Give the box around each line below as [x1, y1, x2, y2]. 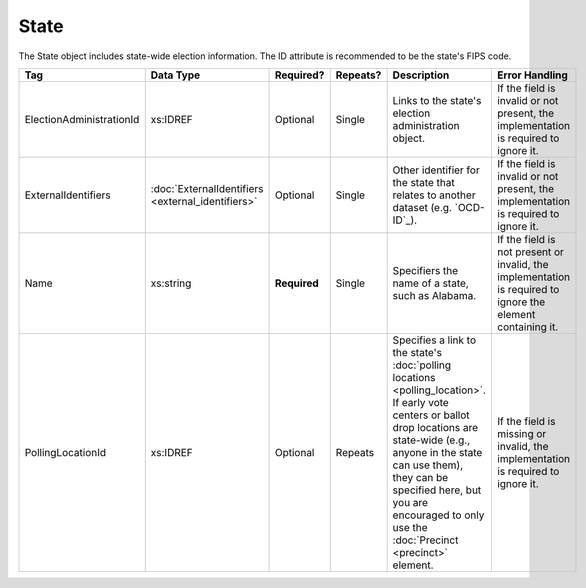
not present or [496, 245, 565, 259]
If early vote [392, 395, 449, 409]
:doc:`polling [392, 358, 452, 372]
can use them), [392, 458, 464, 472]
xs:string [150, 276, 192, 290]
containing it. [496, 320, 559, 334]
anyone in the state [392, 445, 483, 459]
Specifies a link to [392, 333, 477, 347]
